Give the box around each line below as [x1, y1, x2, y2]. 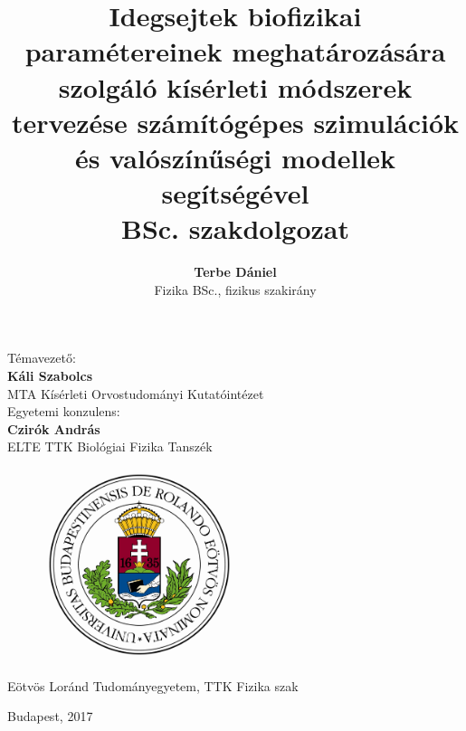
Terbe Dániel [194, 262, 277, 281]
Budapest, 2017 [7, 707, 93, 726]
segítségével [161, 175, 309, 212]
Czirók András [7, 419, 100, 438]
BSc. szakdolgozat [120, 210, 350, 247]
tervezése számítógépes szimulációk [11, 103, 460, 140]
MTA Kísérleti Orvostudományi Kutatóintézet [7, 384, 264, 403]
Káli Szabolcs [7, 366, 93, 385]
